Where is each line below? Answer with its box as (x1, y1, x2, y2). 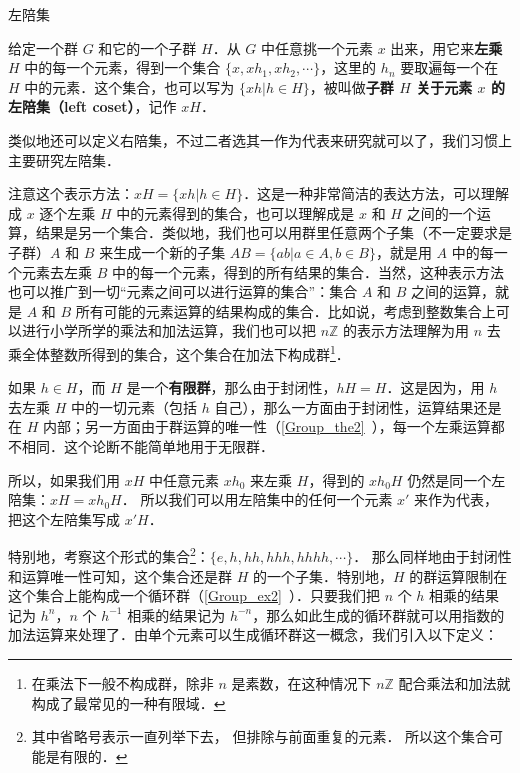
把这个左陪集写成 (8, 508, 120, 529)
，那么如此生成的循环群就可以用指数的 (252, 604, 505, 625)
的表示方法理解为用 (343, 320, 470, 341)
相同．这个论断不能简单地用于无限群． (21, 435, 274, 456)
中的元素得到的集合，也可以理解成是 (116, 202, 355, 223)
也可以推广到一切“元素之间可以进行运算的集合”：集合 (8, 281, 358, 302)
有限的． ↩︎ (59, 745, 128, 766)
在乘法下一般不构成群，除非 (31, 672, 214, 693)
